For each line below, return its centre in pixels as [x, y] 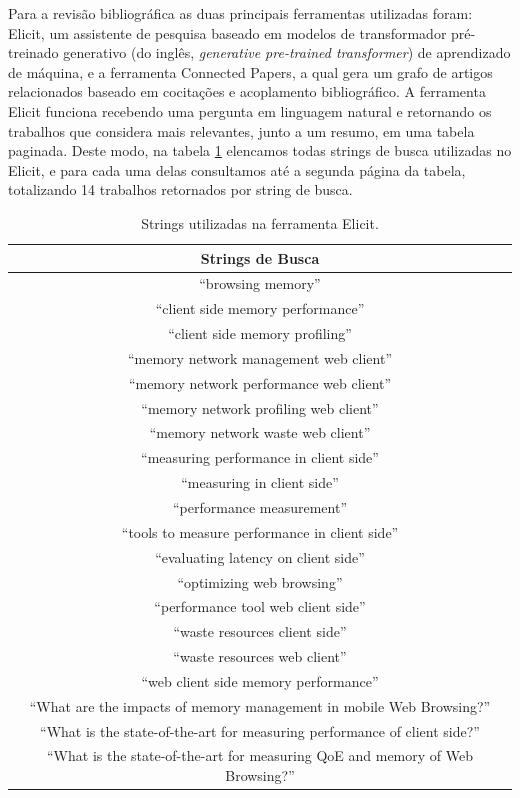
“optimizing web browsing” [260, 581]
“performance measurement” [259, 506]
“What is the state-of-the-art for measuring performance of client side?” [260, 730]
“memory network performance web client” [260, 382]
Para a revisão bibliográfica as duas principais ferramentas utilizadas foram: [240, 13]
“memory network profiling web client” [260, 407]
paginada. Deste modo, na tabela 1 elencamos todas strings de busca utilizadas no [260, 150]
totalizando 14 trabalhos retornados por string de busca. [180, 189]
